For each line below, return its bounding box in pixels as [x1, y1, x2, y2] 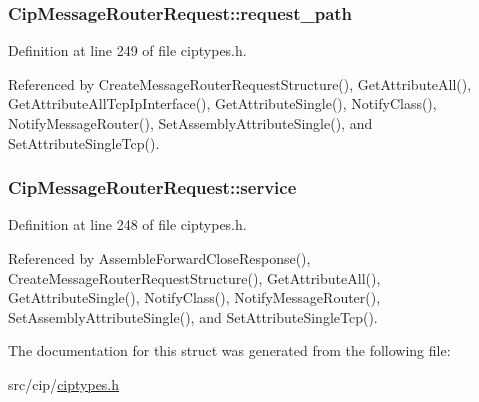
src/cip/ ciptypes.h [8, 373, 120, 394]
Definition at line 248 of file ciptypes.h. [8, 214, 247, 235]
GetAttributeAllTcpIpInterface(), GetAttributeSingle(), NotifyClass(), [8, 93, 437, 114]
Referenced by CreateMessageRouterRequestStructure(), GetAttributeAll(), [8, 73, 472, 94]
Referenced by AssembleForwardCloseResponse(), [8, 248, 311, 268]
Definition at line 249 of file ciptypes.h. [8, 40, 247, 61]
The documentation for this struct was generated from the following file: [8, 340, 451, 361]
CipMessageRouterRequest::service [8, 175, 297, 200]
